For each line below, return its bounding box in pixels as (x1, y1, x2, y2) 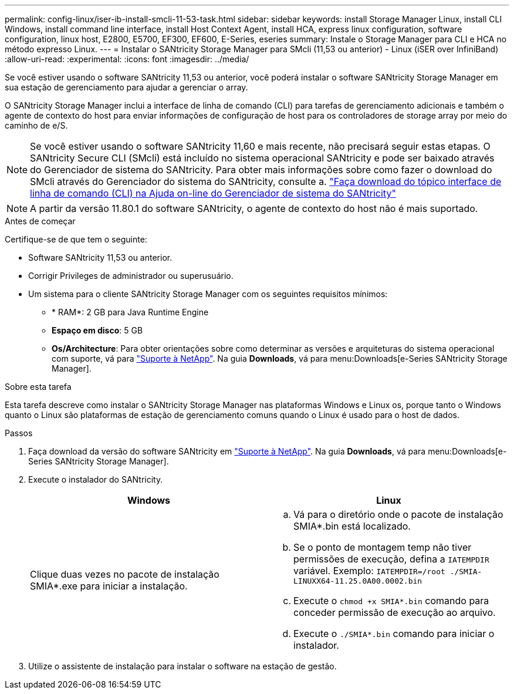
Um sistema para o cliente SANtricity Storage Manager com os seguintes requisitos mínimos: (28, 289, 388, 299)
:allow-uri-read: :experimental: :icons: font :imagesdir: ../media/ (5, 54, 249, 64)
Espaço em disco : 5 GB (52, 325, 143, 335)
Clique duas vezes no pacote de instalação (30, 568, 219, 580)
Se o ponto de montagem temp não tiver (293, 541, 472, 553)
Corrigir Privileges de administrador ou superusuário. (28, 271, 234, 281)
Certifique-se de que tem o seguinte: (5, 234, 147, 244)
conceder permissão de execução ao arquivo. (293, 607, 496, 618)
